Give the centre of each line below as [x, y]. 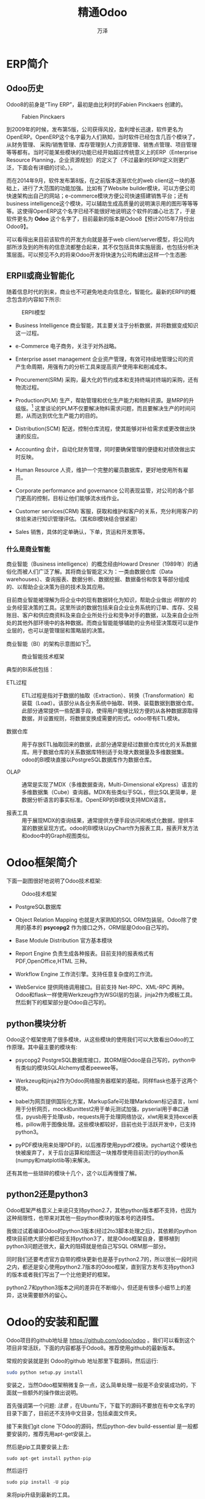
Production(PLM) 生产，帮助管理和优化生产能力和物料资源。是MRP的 [102, 400]
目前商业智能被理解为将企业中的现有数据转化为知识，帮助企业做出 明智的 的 [101, 599]
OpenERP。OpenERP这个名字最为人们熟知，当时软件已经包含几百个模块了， [102, 137]
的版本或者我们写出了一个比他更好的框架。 [60, 1274]
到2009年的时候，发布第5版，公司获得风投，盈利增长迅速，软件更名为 [95, 129]
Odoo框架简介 [42, 863]
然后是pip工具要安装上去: [38, 1446]
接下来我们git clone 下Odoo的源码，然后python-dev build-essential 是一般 [100, 1426]
